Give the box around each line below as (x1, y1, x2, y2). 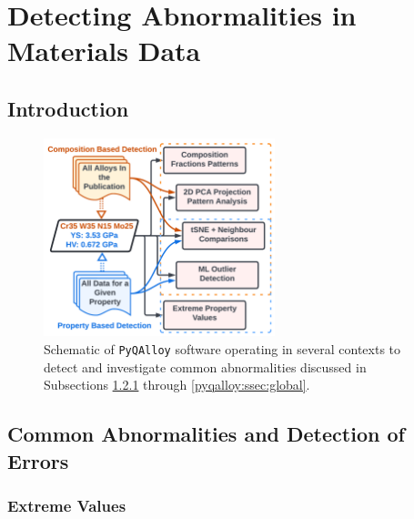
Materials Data (7, 32, 201, 69)
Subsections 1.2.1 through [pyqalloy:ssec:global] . (44, 375, 310, 394)
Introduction (7, 94, 129, 122)
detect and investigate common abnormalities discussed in (44, 357, 367, 376)
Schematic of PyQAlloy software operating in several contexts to (44, 339, 401, 358)
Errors (7, 446, 69, 474)
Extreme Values (7, 494, 126, 516)
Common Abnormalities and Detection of (7, 420, 405, 448)
